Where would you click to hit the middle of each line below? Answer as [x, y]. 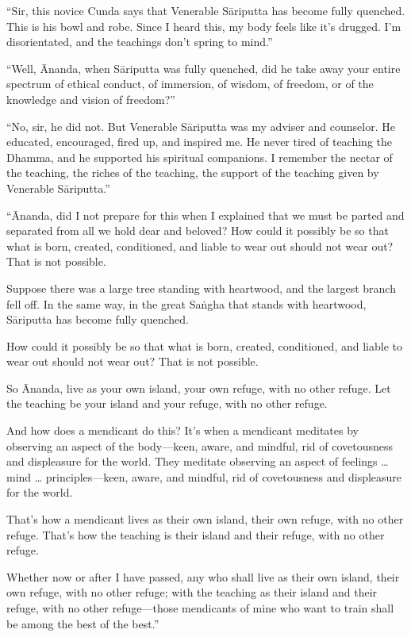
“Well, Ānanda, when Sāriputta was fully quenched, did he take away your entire [204, 68]
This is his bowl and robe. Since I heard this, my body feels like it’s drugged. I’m [204, 26]
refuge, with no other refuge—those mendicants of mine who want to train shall [200, 608]
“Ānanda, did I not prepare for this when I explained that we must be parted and [205, 215]
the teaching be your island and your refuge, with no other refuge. [167, 403]
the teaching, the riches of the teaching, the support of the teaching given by [193, 173]
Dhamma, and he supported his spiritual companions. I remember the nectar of [200, 157]
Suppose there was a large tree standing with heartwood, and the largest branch [201, 288]
